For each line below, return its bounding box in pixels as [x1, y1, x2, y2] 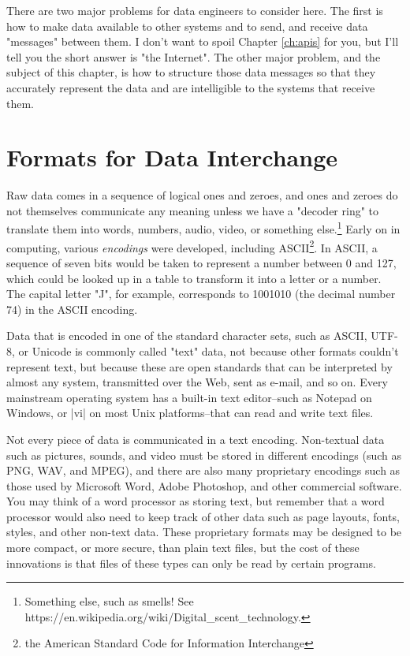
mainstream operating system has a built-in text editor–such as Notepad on [6, 389, 372, 405]
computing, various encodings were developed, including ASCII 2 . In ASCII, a [6, 237, 378, 255]
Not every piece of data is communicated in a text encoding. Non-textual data [6, 430, 385, 447]
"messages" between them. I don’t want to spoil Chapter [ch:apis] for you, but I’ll [6, 33, 399, 50]
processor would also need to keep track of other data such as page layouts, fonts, [6, 508, 400, 524]
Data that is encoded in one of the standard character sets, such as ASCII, [6, 327, 367, 344]
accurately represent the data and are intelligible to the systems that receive [6, 79, 375, 95]
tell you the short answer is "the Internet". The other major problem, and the [6, 48, 381, 65]
